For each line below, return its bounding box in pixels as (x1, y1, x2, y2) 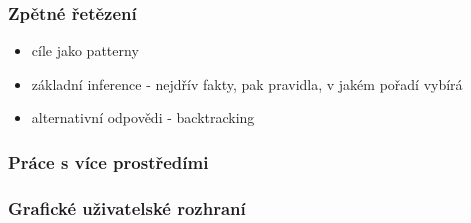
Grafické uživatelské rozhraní (8, 195, 246, 220)
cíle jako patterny (31, 40, 139, 61)
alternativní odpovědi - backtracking (31, 107, 255, 128)
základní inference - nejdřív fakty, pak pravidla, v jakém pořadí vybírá (31, 73, 463, 94)
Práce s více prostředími (8, 149, 209, 174)
